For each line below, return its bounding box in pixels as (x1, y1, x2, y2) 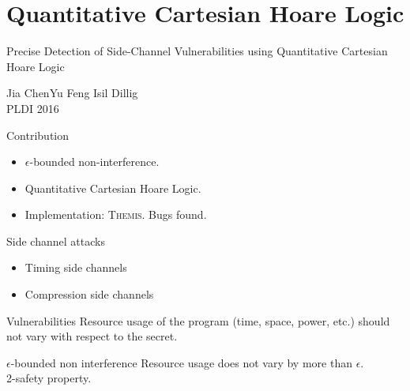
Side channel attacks (6, 232, 105, 249)
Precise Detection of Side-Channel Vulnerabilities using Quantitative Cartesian (6, 43, 388, 59)
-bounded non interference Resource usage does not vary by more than (10, 354, 352, 370)
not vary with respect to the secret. (6, 328, 178, 344)
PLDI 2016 (6, 100, 59, 116)
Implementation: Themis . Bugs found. (24, 206, 207, 223)
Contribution (6, 126, 70, 143)
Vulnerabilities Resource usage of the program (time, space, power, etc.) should (6, 312, 390, 329)
